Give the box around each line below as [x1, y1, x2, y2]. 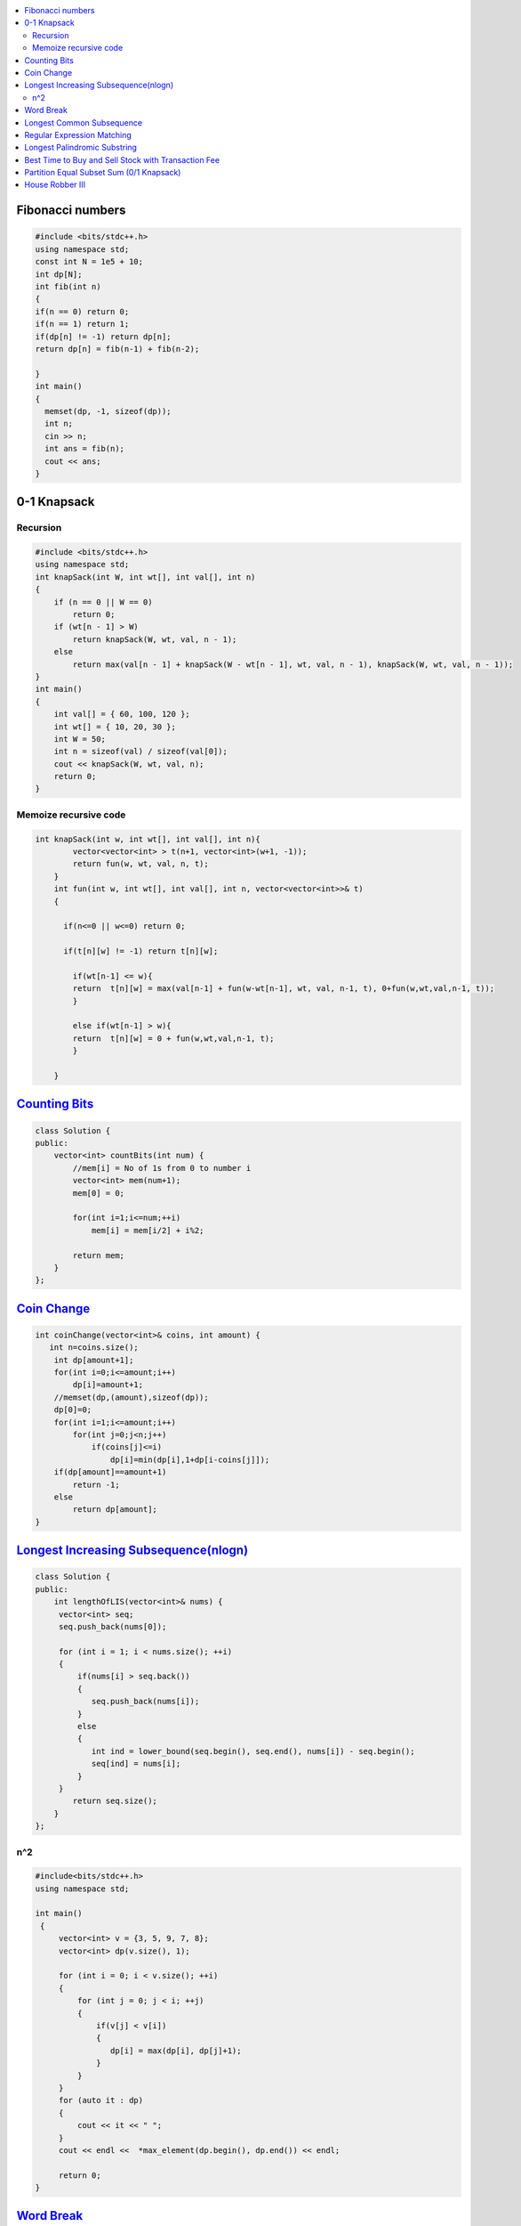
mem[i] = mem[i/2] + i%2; [91, 1225, 204, 1235]
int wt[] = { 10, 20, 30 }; [53, 721, 177, 732]
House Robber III [24, 179, 86, 191]
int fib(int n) [35, 281, 101, 292]
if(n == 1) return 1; [35, 319, 130, 329]
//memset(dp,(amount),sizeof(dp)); [53, 1392, 209, 1402]
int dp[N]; [35, 269, 83, 280]
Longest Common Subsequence [24, 117, 142, 128]
